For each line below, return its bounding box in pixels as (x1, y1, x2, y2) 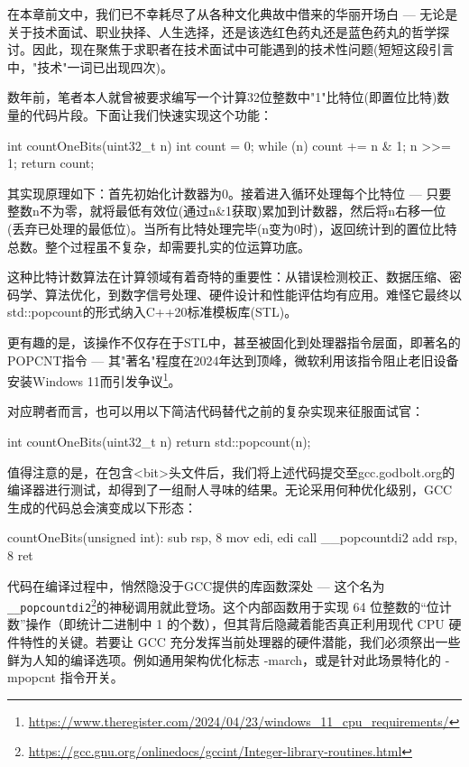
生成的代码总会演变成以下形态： (7, 497, 197, 516)
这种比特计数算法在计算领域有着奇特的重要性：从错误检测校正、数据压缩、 (7, 267, 449, 286)
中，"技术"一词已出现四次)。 (7, 57, 173, 76)
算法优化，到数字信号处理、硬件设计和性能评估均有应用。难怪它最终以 (44, 284, 462, 303)
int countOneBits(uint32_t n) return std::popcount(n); (7, 431, 311, 450)
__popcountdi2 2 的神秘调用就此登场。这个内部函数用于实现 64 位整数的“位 (7, 595, 439, 615)
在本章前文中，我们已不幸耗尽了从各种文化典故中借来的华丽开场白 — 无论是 (7, 5, 458, 23)
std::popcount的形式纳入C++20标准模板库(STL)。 (7, 302, 298, 321)
